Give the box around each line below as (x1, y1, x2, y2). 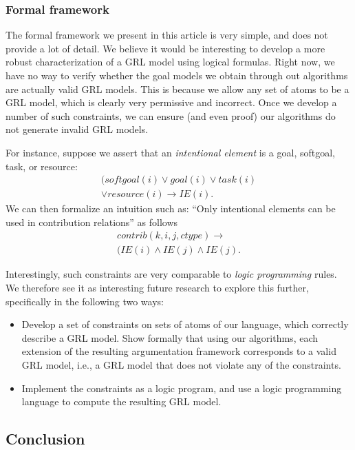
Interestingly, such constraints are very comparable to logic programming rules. (6, 267, 337, 281)
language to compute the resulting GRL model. (21, 394, 222, 409)
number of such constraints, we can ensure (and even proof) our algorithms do (6, 108, 336, 123)
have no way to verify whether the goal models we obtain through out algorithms (6, 68, 348, 82)
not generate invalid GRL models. (6, 122, 149, 136)
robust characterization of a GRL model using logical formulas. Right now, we (6, 54, 335, 69)
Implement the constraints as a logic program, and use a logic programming (21, 380, 342, 395)
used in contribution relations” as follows (6, 214, 178, 229)
